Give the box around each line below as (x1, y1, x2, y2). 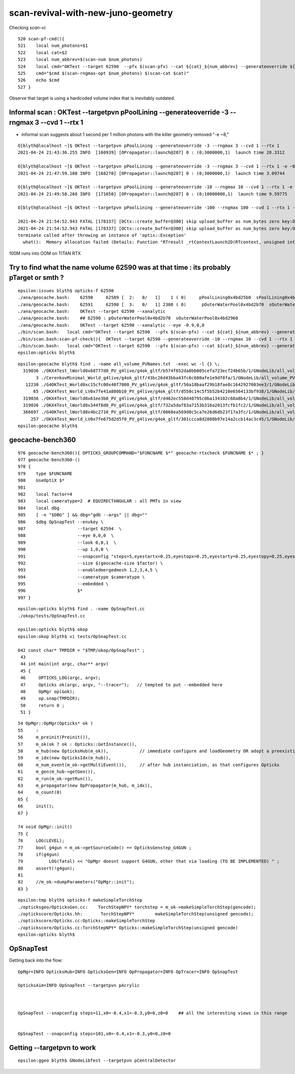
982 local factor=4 (18, 491, 73, 497)
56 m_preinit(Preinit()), (18, 735, 91, 740)
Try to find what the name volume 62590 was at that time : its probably (9, 263, 231, 271)
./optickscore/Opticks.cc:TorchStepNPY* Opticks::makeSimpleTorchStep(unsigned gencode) (18, 925, 238, 931)
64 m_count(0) (18, 790, 62, 795)
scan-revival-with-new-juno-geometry (9, 7, 173, 18)
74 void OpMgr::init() (18, 824, 73, 830)
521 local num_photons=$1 (18, 43, 88, 49)
